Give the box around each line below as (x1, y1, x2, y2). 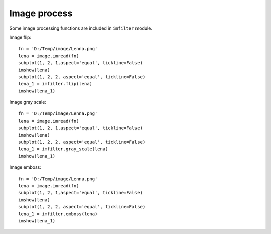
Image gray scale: (9, 99, 46, 105)
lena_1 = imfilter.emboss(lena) (18, 211, 98, 217)
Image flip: (9, 34, 32, 40)
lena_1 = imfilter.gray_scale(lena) (18, 146, 108, 152)
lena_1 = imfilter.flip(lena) (18, 81, 93, 87)
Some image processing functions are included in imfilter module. (9, 25, 153, 31)
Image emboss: (9, 164, 41, 170)
